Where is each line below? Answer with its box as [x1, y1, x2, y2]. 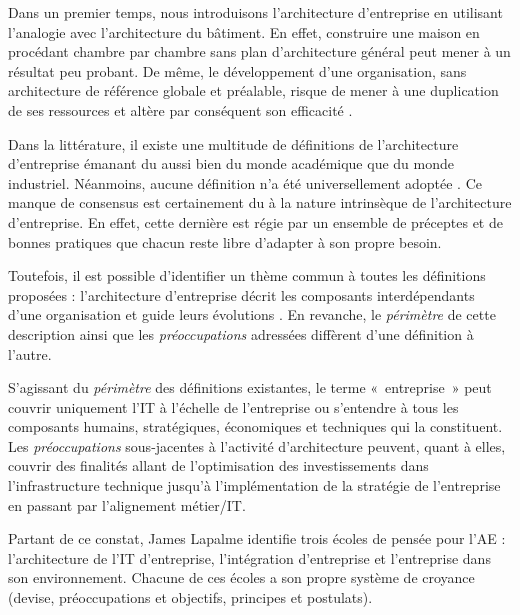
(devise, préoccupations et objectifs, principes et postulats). [8, 587, 373, 608]
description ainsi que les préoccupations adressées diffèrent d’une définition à [8, 323, 474, 344]
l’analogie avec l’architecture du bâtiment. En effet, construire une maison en [8, 21, 480, 42]
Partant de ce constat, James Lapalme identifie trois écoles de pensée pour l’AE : [8, 528, 506, 549]
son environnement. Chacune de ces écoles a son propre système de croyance [8, 567, 475, 588]
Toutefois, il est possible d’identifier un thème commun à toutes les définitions [8, 265, 486, 286]
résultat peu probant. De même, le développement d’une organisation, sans [8, 60, 467, 81]
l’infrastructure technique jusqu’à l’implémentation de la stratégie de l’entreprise [8, 475, 501, 496]
